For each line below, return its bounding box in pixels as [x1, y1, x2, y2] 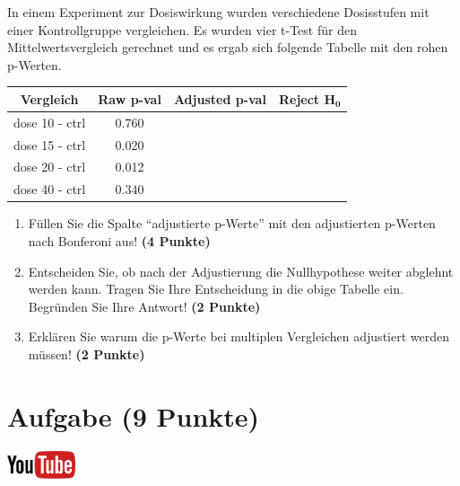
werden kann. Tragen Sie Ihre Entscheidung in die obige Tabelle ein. [28, 279, 404, 298]
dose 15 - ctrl [13, 135, 86, 154]
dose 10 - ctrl [13, 112, 86, 131]
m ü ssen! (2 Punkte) [28, 344, 145, 363]
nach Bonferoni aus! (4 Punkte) [28, 231, 211, 250]
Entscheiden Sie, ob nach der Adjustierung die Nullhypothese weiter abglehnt [28, 261, 454, 280]
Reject [278, 89, 320, 108]
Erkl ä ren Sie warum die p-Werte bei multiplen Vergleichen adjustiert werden [28, 327, 449, 346]
